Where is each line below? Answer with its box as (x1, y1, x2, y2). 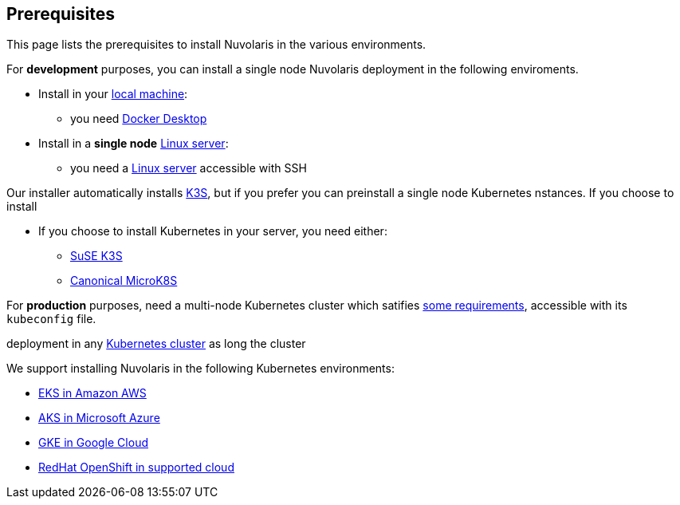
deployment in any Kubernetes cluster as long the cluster (6, 337, 306, 351)
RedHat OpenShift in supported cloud (38, 460, 234, 475)
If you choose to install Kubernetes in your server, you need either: (38, 224, 387, 239)
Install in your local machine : (38, 87, 188, 101)
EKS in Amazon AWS (38, 386, 147, 400)
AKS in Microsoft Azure (38, 411, 160, 425)
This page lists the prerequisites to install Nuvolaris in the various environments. (6, 37, 426, 52)
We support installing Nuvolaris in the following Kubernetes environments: (6, 361, 395, 376)
